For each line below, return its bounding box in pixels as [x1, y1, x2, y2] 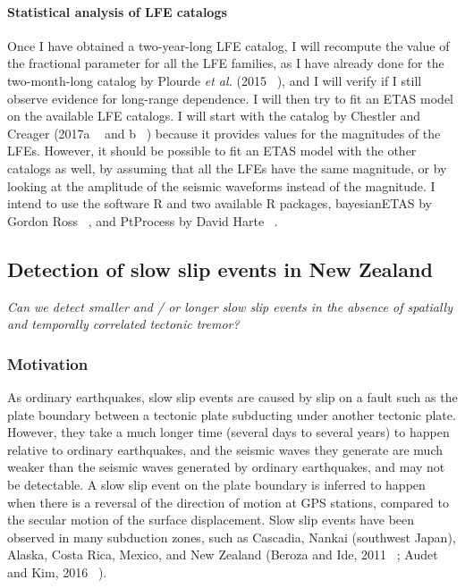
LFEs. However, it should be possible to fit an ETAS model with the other [7, 141, 417, 160]
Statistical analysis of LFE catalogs [7, 2, 227, 21]
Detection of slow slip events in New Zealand [7, 255, 433, 282]
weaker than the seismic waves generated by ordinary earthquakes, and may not [7, 458, 445, 476]
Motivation [7, 352, 89, 374]
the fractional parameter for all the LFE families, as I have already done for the [7, 54, 444, 72]
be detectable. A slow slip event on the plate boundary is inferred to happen [7, 475, 426, 493]
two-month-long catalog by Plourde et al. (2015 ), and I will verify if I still [7, 71, 422, 89]
